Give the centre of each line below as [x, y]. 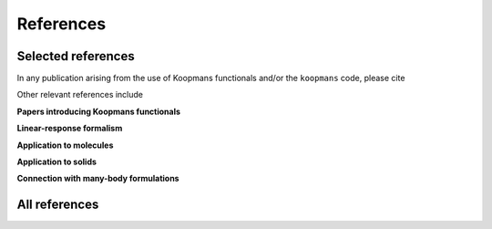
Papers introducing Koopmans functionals [99, 111]
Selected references [76, 56]
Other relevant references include [80, 95]
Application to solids [57, 162]
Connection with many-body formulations [98, 179]
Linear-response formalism [70, 129]
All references [58, 205]
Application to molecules [65, 145]
